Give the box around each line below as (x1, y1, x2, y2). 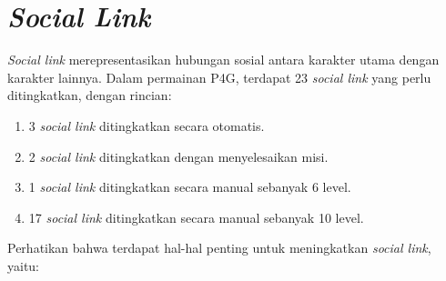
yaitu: (7, 256, 40, 275)
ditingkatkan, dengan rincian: (7, 85, 172, 105)
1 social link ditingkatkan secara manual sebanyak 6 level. (28, 177, 351, 196)
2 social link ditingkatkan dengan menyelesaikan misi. (28, 146, 329, 166)
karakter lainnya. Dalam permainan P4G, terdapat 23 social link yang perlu (7, 67, 431, 86)
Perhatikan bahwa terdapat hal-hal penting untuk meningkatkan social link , (7, 238, 431, 257)
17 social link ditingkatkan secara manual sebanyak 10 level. (28, 207, 364, 226)
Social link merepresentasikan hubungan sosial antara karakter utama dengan (7, 50, 440, 69)
